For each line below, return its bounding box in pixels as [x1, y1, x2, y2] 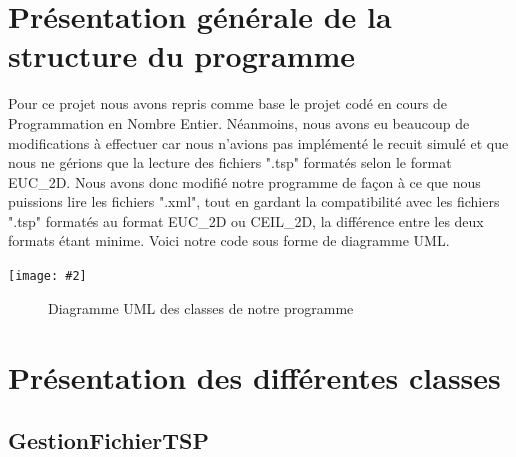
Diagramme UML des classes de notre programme [48, 297, 354, 318]
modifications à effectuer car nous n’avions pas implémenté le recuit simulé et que [8, 132, 509, 153]
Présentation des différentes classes [8, 356, 501, 397]
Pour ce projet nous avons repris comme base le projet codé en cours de [8, 93, 448, 114]
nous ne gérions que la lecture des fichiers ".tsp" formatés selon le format [8, 152, 452, 173]
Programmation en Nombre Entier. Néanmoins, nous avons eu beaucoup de [8, 112, 470, 133]
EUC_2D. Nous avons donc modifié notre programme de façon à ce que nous [8, 171, 481, 192]
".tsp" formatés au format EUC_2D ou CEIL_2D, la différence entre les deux [8, 210, 484, 231]
